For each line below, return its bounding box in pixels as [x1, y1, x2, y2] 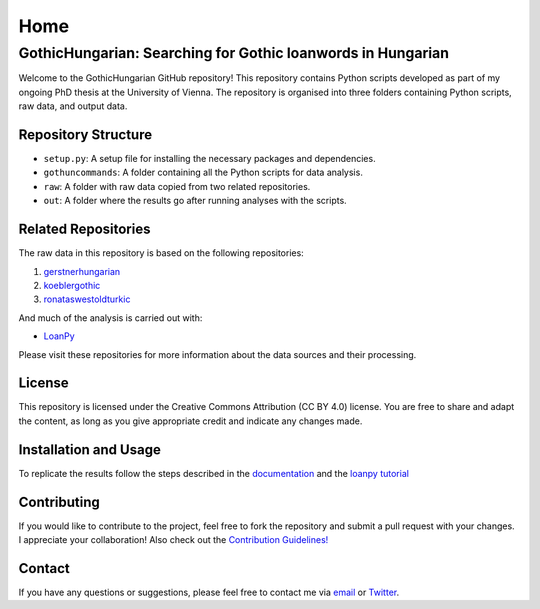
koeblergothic [43, 279, 101, 291]
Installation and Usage [18, 441, 162, 458]
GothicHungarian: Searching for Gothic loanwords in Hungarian [18, 44, 450, 62]
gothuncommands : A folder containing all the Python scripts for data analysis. [43, 166, 364, 179]
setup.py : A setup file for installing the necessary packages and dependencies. [43, 153, 376, 165]
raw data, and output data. [18, 100, 128, 112]
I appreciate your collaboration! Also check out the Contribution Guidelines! [18, 534, 329, 545]
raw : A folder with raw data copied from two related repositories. [43, 180, 311, 192]
